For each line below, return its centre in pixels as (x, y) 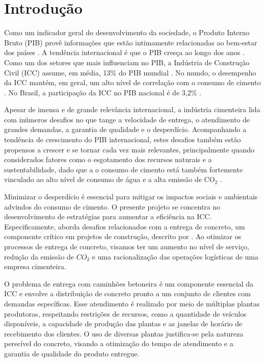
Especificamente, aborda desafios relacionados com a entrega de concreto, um (125, 226)
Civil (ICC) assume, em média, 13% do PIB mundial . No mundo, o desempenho (130, 72)
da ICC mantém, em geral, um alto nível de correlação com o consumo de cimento (132, 82)
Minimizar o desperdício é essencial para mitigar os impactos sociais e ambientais (131, 197)
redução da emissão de (39, 256)
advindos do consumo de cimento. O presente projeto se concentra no (112, 206)
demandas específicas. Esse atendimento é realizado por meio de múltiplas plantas (132, 303)
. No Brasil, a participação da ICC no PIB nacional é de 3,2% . (103, 92)
